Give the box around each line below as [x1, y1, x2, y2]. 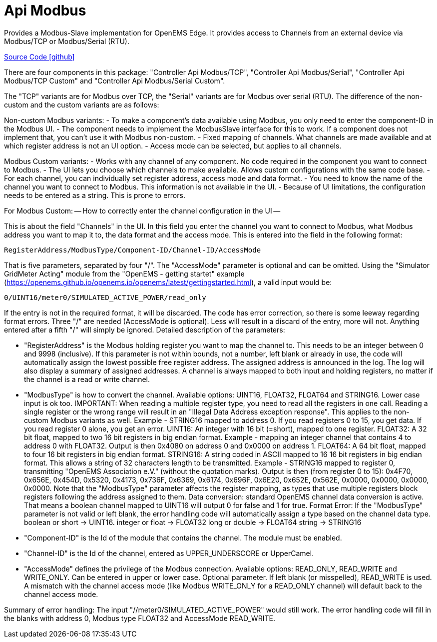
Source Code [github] [4, 52, 75, 61]
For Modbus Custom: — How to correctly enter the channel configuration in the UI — [4, 206, 281, 215]
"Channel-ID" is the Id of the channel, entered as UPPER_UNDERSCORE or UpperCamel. [24, 548, 314, 557]
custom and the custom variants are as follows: [4, 100, 159, 109]
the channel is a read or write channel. [24, 374, 150, 383]
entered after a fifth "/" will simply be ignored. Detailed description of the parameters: [4, 325, 285, 334]
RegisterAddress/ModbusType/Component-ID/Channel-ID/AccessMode [4, 245, 261, 254]
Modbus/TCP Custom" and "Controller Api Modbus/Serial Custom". [4, 76, 225, 85]
